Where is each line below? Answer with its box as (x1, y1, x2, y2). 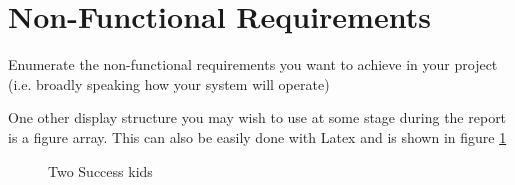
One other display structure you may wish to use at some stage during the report (8, 107, 507, 128)
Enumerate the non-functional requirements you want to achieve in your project (8, 54, 498, 75)
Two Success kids (48, 160, 153, 181)
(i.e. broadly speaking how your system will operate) (8, 73, 330, 94)
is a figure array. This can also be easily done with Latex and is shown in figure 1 (8, 126, 507, 147)
